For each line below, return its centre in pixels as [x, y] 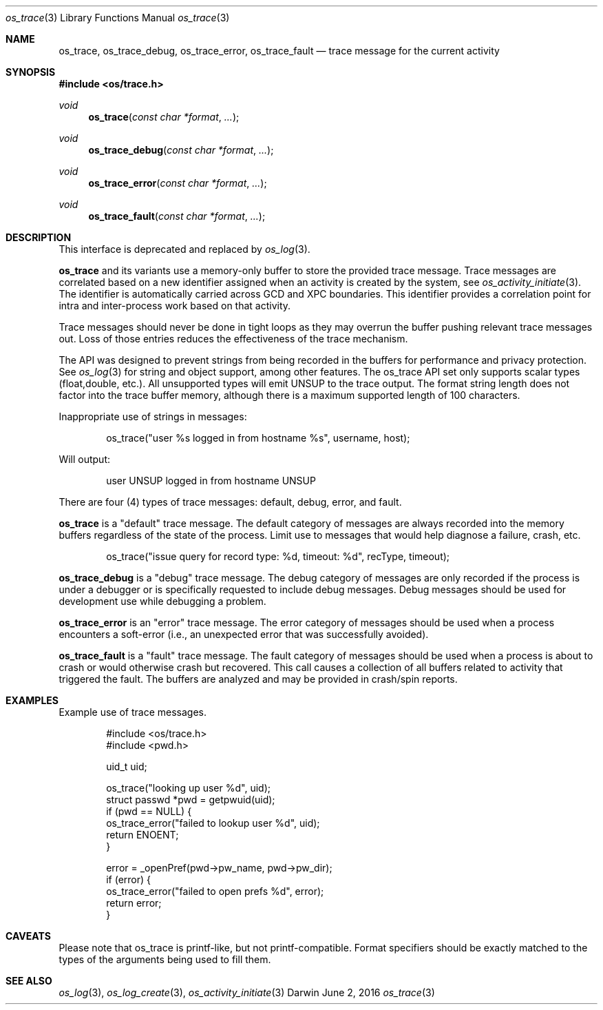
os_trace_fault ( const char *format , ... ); [177, 216]
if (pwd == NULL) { [149, 811]
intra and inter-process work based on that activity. [175, 306]
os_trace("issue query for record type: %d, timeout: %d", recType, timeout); [278, 556]
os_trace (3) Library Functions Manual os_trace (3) [118, 18]
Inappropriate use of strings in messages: [153, 416]
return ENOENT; [142, 835]
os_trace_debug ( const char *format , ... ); [181, 150]
